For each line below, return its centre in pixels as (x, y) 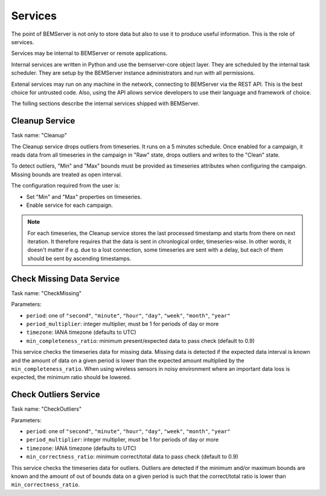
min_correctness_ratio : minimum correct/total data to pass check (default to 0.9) (132, 457)
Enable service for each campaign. (69, 205)
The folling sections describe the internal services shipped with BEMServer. (105, 103)
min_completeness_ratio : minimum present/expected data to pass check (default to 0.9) (140, 341)
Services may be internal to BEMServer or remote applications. (89, 53)
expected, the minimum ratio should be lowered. (71, 377)
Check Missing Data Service (66, 279)
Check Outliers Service (56, 395)
